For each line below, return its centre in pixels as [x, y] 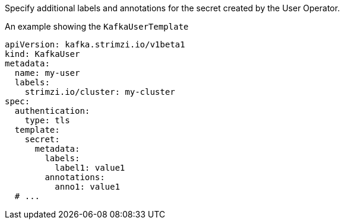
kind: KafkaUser [42, 54]
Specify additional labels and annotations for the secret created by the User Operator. [172, 8]
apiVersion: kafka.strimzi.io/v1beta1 [95, 44]
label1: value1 [90, 168]
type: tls [47, 120]
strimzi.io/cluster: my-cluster [100, 92]
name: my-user [47, 73]
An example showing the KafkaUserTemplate [97, 26]
